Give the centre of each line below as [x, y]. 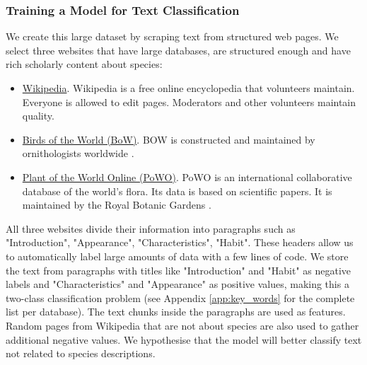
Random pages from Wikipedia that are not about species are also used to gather [182, 325]
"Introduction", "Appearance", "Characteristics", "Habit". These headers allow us [180, 242]
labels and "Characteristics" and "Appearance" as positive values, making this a [177, 284]
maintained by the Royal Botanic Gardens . [117, 205]
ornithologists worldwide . [78, 153]
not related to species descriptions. [81, 353]
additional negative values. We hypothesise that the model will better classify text [184, 339]
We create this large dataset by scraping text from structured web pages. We [172, 36]
